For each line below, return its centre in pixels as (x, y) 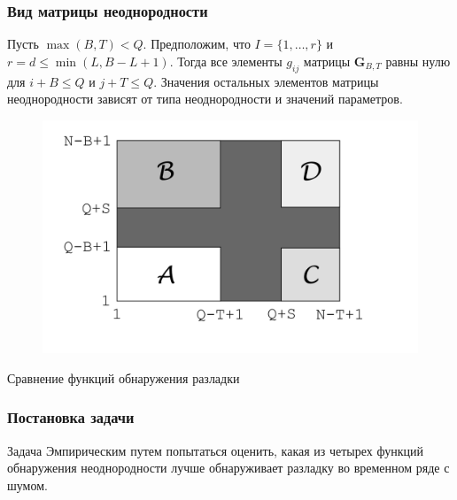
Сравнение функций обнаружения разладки (124, 377)
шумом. (27, 485)
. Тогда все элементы (226, 61)
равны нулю (418, 61)
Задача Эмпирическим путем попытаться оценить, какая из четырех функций (215, 450)
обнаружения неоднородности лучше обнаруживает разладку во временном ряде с (228, 468)
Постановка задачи (71, 417)
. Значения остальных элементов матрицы (266, 81)
